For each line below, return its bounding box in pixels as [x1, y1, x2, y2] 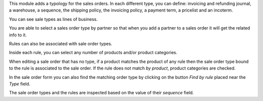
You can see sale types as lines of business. [9, 16, 98, 22]
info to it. [9, 32, 27, 38]
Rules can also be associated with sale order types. [9, 41, 113, 46]
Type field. [9, 81, 31, 87]
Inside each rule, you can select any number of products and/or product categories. [9, 50, 178, 56]
